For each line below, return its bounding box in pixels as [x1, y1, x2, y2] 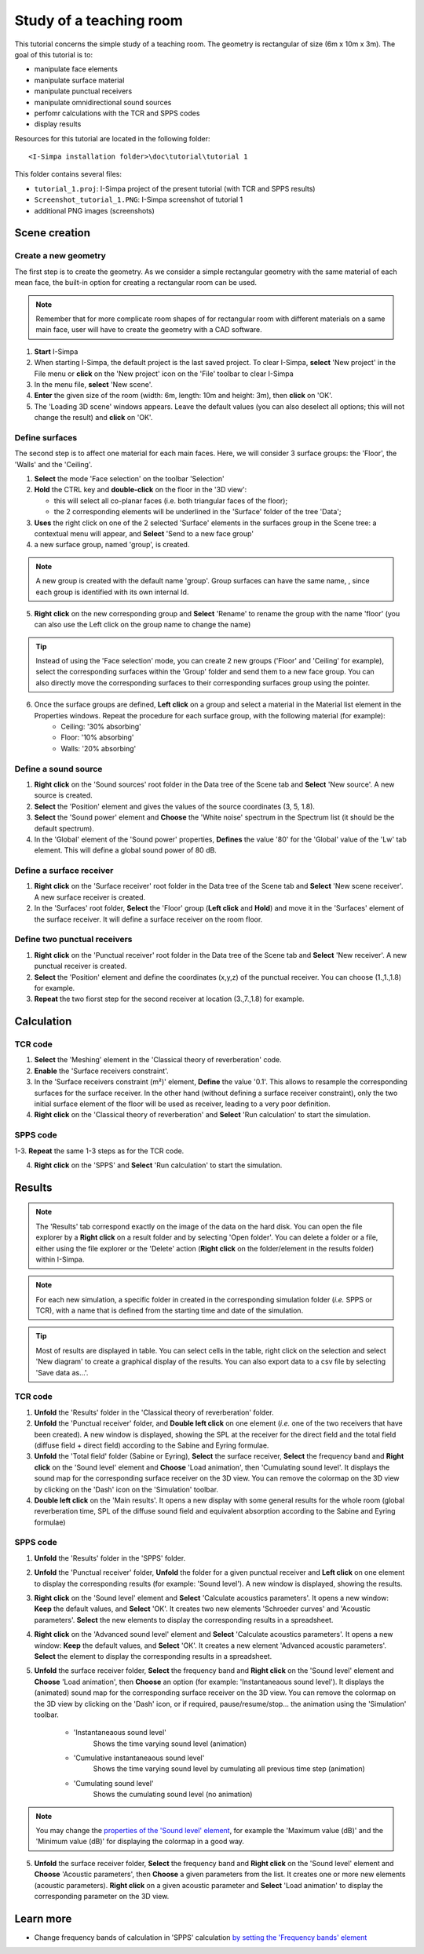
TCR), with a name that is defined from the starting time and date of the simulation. [35, 1306, 304, 1315]
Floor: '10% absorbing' [60, 732, 134, 742]
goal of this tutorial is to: [14, 49, 93, 59]
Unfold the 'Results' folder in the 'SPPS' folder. [34, 1553, 186, 1562]
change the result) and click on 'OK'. [34, 413, 153, 422]
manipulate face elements [34, 64, 118, 74]
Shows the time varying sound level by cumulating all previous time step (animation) [93, 1764, 365, 1773]
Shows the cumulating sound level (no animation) [93, 1790, 253, 1799]
